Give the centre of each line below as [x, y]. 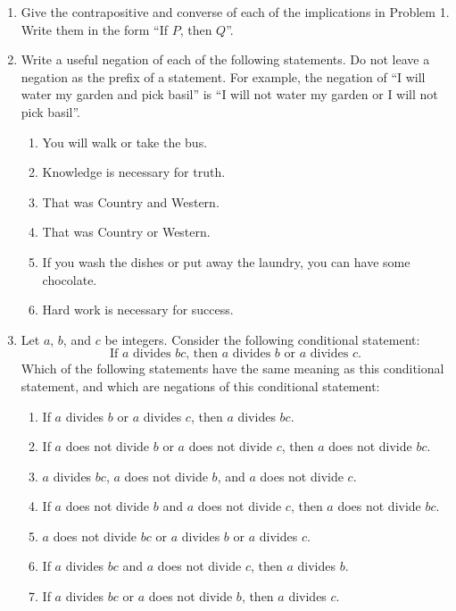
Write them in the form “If [94, 29]
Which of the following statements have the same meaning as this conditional [232, 368]
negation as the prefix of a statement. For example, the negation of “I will [223, 76]
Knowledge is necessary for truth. [134, 172]
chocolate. [70, 279]
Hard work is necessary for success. [138, 310]
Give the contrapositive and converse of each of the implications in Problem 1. [235, 12]
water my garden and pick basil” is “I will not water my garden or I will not [229, 94]
